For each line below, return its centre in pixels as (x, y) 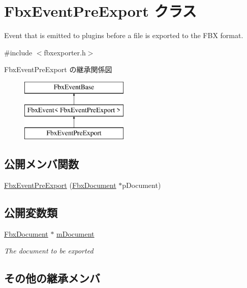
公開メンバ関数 (41, 164)
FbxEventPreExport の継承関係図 (58, 69)
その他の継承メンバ (52, 278)
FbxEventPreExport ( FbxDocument (60, 185)
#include (18, 52)
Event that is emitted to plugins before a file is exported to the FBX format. (124, 35)
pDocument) (142, 185)
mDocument (75, 233)
